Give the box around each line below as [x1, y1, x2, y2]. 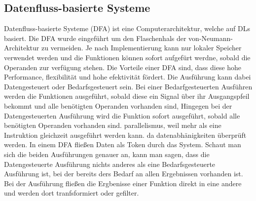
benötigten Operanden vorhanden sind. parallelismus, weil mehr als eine [4, 120, 221, 130]
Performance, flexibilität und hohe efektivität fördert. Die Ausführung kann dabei [4, 72, 251, 82]
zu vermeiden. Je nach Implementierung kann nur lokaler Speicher [41, 42, 242, 53]
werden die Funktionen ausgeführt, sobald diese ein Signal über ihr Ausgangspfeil [4, 91, 250, 101]
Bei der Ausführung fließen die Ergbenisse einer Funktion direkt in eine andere [4, 178, 242, 188]
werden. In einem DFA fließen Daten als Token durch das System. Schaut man [4, 139, 241, 150]
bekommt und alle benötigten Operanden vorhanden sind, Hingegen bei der [4, 100, 232, 111]
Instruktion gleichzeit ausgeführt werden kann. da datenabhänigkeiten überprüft [4, 129, 247, 140]
